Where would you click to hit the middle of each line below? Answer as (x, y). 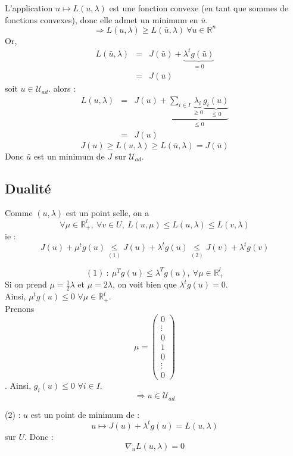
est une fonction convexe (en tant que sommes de (199, 8)
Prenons (20, 308)
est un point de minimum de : (85, 414)
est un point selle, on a (107, 213)
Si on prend (26, 284)
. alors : (62, 88)
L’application (29, 8)
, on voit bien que (144, 284)
